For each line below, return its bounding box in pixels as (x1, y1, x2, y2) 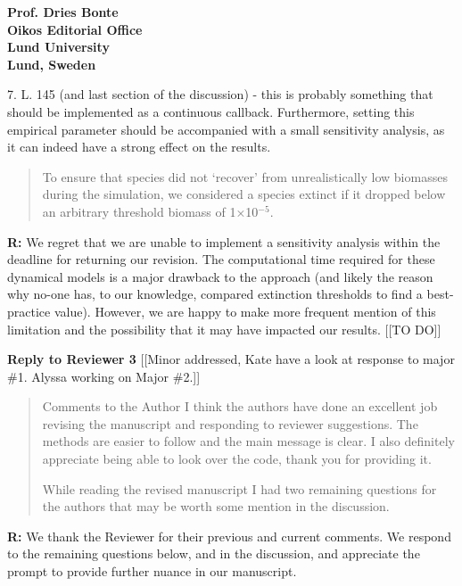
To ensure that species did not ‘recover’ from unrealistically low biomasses (42, 167, 448, 186)
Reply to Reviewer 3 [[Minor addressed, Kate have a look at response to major (7, 350, 455, 368)
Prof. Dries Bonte (7, 3, 119, 21)
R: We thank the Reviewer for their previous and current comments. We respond (7, 526, 451, 545)
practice (7, 301, 51, 320)
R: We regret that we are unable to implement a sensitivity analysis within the (7, 232, 441, 251)
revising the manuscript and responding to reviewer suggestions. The (42, 414, 418, 433)
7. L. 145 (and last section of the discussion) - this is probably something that (7, 85, 433, 103)
